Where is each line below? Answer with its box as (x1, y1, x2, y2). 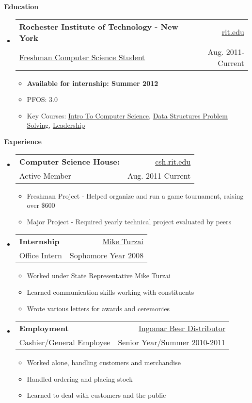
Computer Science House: (19, 155, 120, 167)
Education (4, 1, 39, 11)
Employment (19, 322, 69, 334)
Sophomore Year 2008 (69, 250, 143, 261)
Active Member (19, 169, 71, 181)
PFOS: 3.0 (27, 94, 58, 104)
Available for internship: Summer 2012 (27, 78, 158, 88)
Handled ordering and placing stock (27, 373, 133, 384)
